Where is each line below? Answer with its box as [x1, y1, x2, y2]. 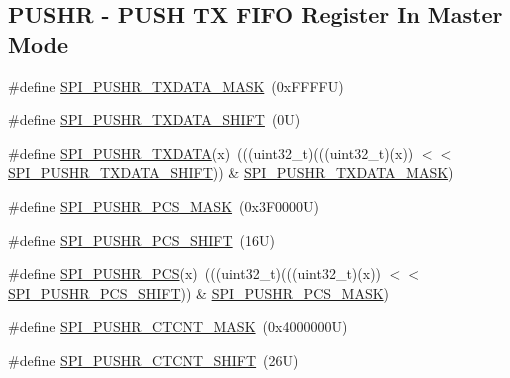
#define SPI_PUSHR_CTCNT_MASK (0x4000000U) [8, 316, 348, 337]
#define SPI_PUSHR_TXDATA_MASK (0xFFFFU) [8, 75, 344, 96]
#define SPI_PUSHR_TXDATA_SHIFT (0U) [8, 109, 301, 130]
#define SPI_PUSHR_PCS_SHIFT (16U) [8, 229, 276, 250]
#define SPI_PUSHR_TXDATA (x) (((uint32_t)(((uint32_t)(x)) [8, 142, 414, 163]
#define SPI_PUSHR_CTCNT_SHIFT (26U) [8, 349, 299, 370]
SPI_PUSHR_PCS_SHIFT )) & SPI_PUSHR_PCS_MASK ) [8, 282, 390, 303]
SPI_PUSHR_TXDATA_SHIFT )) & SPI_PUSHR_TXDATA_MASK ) [8, 162, 454, 183]
